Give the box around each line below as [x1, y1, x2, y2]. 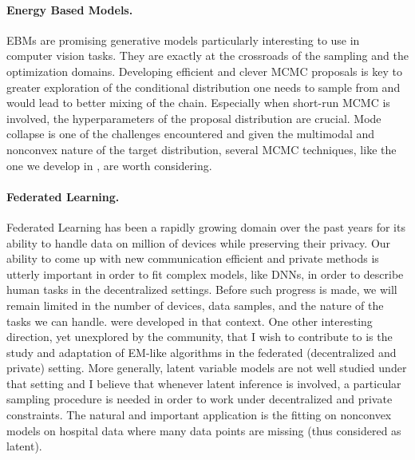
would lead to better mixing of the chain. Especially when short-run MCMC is [6, 94, 390, 111]
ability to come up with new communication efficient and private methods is [6, 250, 379, 267]
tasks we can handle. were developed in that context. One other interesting [6, 312, 373, 329]
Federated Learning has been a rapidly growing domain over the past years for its [6, 218, 405, 235]
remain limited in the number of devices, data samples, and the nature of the [6, 296, 384, 313]
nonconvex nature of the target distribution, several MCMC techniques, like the [6, 141, 397, 157]
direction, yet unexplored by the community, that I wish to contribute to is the [6, 328, 393, 345]
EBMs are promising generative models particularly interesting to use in [6, 31, 360, 48]
